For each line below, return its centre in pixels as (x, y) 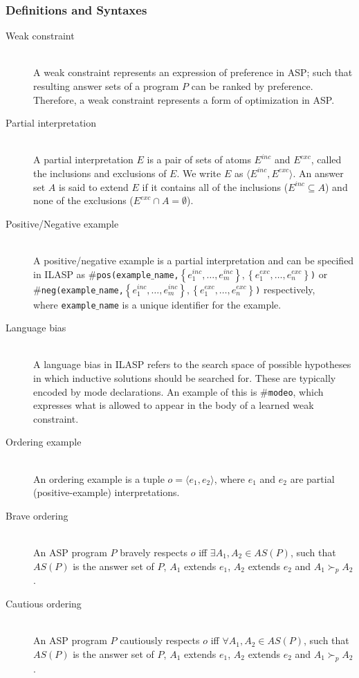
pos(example (124, 275)
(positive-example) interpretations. (107, 492)
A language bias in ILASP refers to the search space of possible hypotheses (192, 364)
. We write (199, 173)
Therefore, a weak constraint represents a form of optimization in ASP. (184, 99)
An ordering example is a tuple (99, 478)
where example (65, 304)
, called (326, 159)
